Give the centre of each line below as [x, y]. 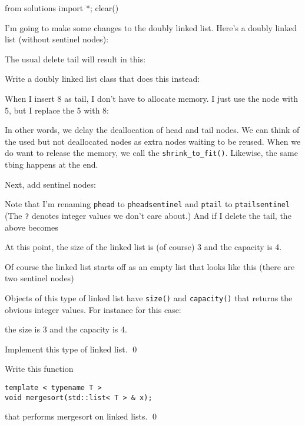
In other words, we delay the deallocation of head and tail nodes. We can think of [152, 130]
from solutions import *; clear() [62, 8]
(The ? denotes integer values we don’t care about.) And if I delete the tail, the [148, 215]
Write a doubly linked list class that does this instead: [102, 79]
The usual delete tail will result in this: [75, 59]
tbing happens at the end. [52, 164]
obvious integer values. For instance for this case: [93, 309]
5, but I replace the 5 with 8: [57, 110]
